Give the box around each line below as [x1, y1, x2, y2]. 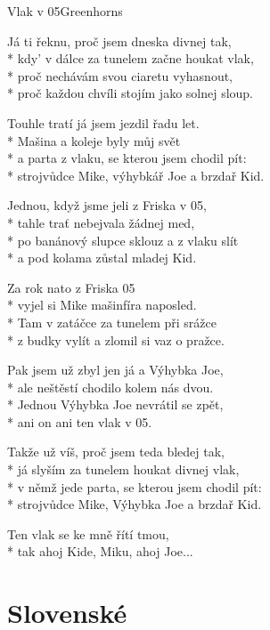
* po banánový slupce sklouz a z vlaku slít [7, 230, 239, 249]
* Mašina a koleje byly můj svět [7, 131, 181, 149]
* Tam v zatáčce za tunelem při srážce [7, 312, 217, 331]
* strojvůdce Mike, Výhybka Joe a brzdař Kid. [7, 495, 262, 513]
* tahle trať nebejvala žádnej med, [7, 213, 195, 231]
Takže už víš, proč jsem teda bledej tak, [7, 442, 225, 461]
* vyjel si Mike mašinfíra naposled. [7, 295, 197, 314]
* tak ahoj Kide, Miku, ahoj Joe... [7, 542, 193, 561]
